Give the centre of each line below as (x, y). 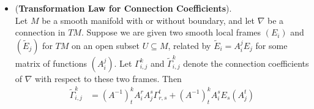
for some (271, 45)
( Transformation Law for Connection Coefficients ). (123, 8)
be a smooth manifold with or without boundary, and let (148, 20)
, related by (189, 45)
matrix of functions (51, 63)
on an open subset (105, 45)
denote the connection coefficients (246, 63)
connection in (40, 32)
